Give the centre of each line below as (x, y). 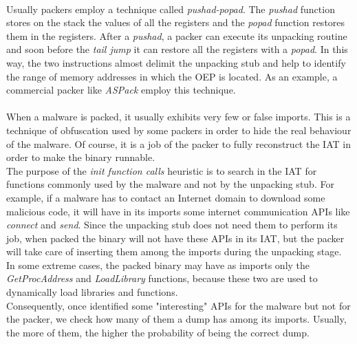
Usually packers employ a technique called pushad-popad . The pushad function (171, 9)
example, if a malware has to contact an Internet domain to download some (166, 197)
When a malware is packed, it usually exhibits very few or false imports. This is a (178, 117)
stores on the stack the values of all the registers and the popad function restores (176, 22)
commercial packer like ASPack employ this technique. (121, 90)
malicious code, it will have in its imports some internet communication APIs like (178, 211)
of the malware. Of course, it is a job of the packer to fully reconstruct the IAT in (178, 143)
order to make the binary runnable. (81, 157)
